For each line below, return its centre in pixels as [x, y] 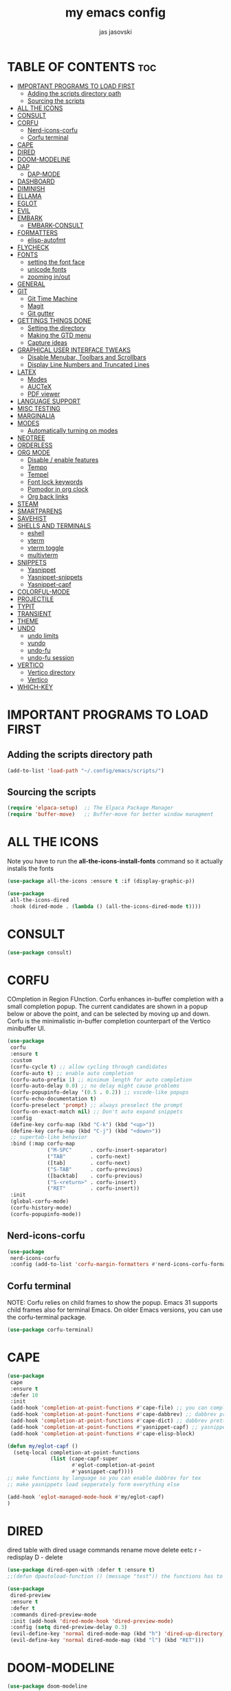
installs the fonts [30, 869]
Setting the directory [56, 328]
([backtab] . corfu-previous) [95, 1176]
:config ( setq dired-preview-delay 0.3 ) [69, 1628]
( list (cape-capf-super [84, 1459]
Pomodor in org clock [58, 489]
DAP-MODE [44, 174]
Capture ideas [47, 342]
